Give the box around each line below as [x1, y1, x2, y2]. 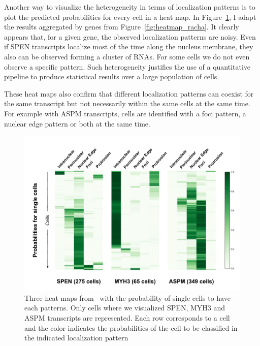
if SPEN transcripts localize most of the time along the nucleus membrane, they [4, 41, 253, 52]
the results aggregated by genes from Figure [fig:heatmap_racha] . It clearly [4, 21, 239, 32]
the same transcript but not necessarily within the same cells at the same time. [4, 98, 250, 109]
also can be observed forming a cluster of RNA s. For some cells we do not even [4, 51, 250, 61]
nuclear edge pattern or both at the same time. [4, 118, 150, 129]
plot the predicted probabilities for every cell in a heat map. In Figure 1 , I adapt [4, 11, 256, 22]
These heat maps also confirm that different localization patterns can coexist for [4, 88, 254, 99]
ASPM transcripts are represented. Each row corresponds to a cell [24, 312, 230, 323]
